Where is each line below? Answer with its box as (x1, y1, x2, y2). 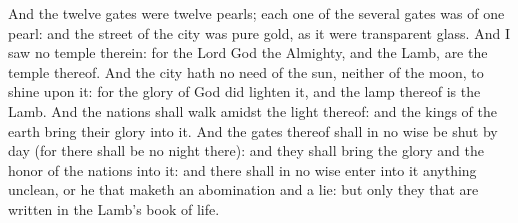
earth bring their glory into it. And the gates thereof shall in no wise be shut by (8, 120, 498, 141)
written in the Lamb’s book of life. (8, 198, 220, 219)
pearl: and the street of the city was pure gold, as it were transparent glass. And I (8, 22, 510, 43)
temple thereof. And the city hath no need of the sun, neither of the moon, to (8, 61, 484, 82)
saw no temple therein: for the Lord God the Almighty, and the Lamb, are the (8, 42, 488, 63)
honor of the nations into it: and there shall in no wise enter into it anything (8, 159, 477, 180)
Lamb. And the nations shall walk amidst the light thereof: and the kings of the (8, 100, 498, 121)
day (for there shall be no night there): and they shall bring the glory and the (8, 140, 485, 161)
